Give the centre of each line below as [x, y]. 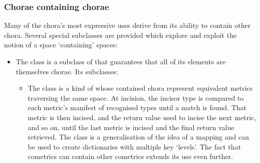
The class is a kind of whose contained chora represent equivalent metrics [140, 88]
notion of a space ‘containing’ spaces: [61, 45]
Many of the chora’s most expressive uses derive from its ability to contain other [127, 25]
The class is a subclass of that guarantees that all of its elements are [121, 61]
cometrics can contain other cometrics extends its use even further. [130, 156]
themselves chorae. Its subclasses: [67, 71]
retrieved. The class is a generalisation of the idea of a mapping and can [138, 137]
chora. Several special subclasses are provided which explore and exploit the [120, 35]
